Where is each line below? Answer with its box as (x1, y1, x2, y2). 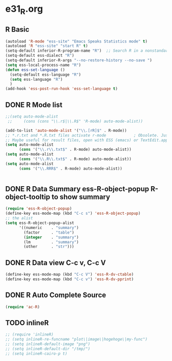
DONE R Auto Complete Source (5, 291, 106, 300)
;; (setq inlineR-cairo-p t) (5, 351, 68, 356)
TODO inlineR (5, 318, 49, 327)
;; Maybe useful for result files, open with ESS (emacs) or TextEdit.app (5, 138, 168, 143)
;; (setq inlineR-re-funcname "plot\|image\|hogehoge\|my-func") (5, 337, 147, 342)
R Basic (5, 25, 30, 34)
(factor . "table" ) (24, 230, 74, 235)
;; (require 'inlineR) (5, 332, 54, 337)
